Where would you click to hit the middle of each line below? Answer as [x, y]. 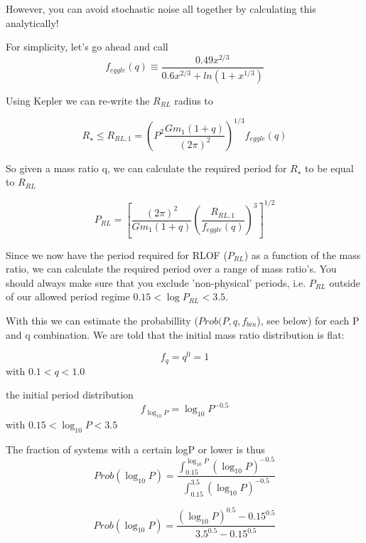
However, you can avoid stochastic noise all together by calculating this [161, 9]
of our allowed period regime [68, 296]
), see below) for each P [308, 320]
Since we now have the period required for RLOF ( [117, 254]
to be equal [329, 168]
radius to [194, 100]
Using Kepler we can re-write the [78, 100]
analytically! [32, 22]
